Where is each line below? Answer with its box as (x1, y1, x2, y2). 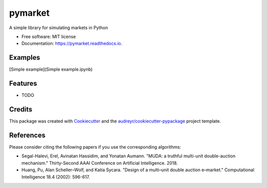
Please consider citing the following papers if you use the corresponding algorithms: (9, 144, 181, 150)
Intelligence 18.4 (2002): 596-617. (21, 174, 90, 180)
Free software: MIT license (21, 34, 76, 39)
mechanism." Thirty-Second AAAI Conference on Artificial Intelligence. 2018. (21, 160, 178, 166)
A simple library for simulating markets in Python (9, 25, 108, 31)
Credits (9, 105, 33, 113)
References (9, 131, 45, 139)
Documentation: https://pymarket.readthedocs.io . (21, 40, 123, 46)
